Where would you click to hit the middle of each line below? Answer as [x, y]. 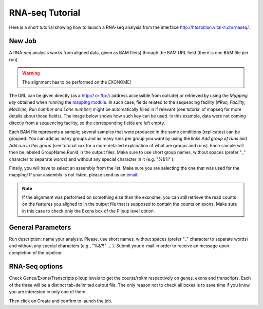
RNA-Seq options [36, 266]
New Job [23, 41]
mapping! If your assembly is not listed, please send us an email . [74, 175]
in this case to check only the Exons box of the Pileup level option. [89, 211]
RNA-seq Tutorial [45, 13]
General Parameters [40, 227]
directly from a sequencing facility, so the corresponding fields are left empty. [87, 123]
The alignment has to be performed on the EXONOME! [76, 82]
